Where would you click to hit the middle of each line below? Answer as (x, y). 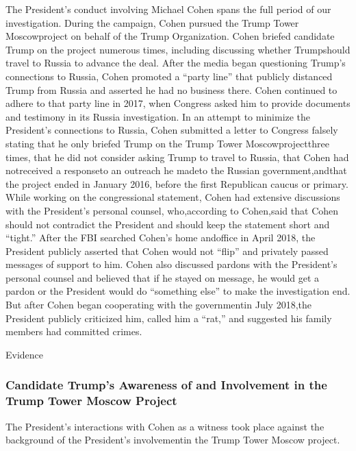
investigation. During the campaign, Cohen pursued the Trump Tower (152, 22)
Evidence (25, 354)
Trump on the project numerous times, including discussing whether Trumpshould (178, 49)
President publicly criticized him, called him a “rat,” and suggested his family (169, 318)
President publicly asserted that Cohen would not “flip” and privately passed (167, 251)
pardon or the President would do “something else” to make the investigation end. (178, 291)
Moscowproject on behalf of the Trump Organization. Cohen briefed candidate (170, 36)
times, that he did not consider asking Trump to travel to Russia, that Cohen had (177, 157)
